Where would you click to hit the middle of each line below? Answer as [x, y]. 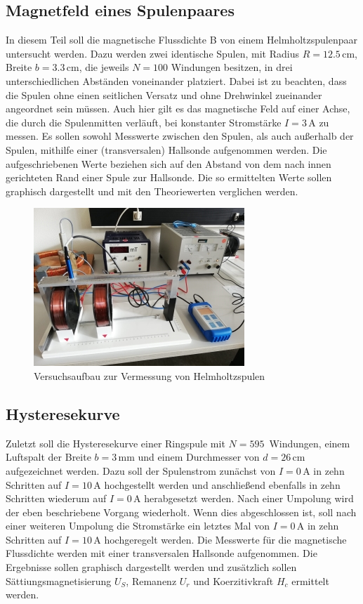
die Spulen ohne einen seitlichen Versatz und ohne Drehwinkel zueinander [164, 94]
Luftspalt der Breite [48, 457]
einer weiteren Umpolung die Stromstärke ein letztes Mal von [138, 526]
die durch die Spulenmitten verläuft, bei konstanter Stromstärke [144, 122]
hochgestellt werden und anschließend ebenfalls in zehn [222, 484]
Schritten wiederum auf [56, 498]
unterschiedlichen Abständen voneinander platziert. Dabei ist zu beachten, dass [176, 80]
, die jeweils [104, 67]
